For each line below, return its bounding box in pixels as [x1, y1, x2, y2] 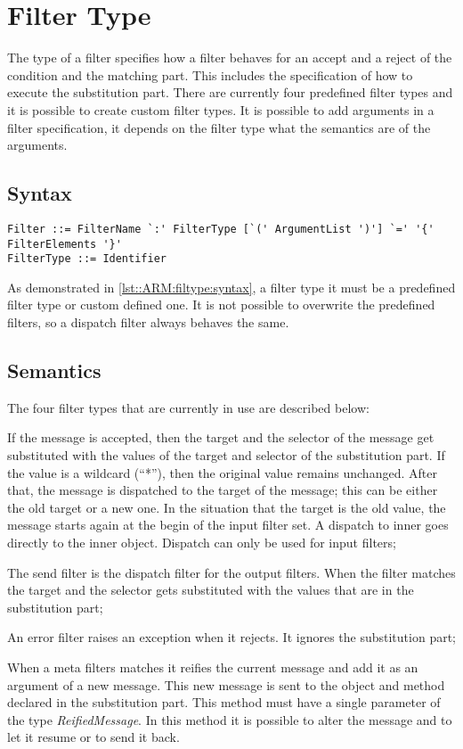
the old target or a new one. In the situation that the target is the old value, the [7, 498, 446, 516]
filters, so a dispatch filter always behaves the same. [7, 313, 289, 332]
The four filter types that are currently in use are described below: [7, 398, 370, 416]
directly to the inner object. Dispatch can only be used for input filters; [7, 533, 396, 551]
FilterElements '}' [7, 237, 122, 251]
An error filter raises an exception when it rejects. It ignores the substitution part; [7, 628, 456, 646]
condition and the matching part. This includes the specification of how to [7, 65, 413, 84]
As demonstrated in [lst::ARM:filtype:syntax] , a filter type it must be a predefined [7, 277, 456, 296]
